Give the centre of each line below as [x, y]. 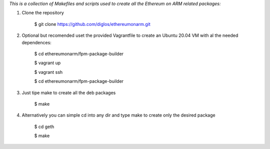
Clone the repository [43, 13]
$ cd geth [44, 127]
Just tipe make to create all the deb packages [69, 93]
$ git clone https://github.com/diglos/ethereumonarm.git [92, 24]
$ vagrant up [47, 63]
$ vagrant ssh [48, 72]
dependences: [37, 42]
